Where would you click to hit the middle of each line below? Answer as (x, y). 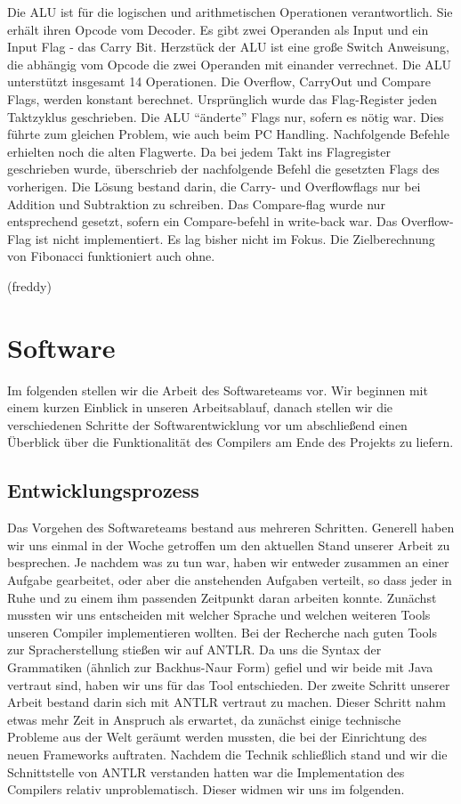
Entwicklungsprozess (103, 490)
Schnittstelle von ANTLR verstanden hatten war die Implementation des (206, 772)
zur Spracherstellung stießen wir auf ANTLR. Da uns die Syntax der (194, 650)
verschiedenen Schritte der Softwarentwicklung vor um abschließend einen (207, 424)
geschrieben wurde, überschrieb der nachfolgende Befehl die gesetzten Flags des (223, 169)
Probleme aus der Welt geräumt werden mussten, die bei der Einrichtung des (217, 737)
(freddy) (29, 285)
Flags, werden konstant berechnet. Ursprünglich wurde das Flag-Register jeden (222, 98)
